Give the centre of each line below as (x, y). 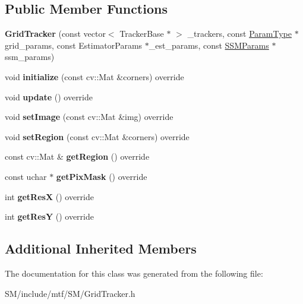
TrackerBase (142, 34)
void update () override (49, 96)
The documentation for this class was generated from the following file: (134, 273)
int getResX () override (49, 196)
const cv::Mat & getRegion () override (77, 156)
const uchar (26, 176)
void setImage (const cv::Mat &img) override (89, 117)
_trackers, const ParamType (239, 34)
